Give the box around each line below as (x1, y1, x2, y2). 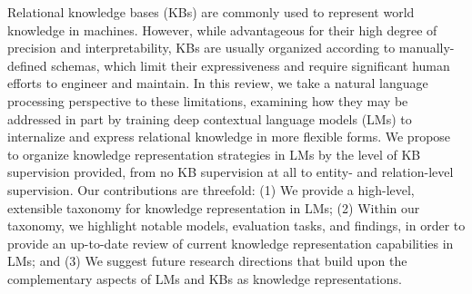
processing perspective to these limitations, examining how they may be (7, 91, 408, 110)
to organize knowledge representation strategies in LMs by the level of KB (7, 144, 421, 163)
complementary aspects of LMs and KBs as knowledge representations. (7, 269, 402, 288)
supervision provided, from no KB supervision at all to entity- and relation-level (7, 162, 454, 181)
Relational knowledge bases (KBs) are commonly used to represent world (7, 3, 415, 21)
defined (7, 55, 47, 74)
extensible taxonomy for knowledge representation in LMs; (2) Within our (7, 198, 420, 217)
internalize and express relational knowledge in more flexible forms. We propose (7, 127, 451, 146)
